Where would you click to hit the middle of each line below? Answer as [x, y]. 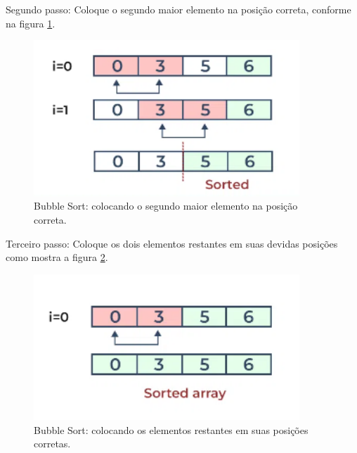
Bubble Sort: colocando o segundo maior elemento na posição [166, 206]
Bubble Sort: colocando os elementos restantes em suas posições [171, 429]
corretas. [52, 444]
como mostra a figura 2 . [57, 257]
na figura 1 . [31, 23]
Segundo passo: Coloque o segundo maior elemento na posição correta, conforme [178, 9]
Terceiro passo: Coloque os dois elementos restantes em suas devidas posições [172, 243]
